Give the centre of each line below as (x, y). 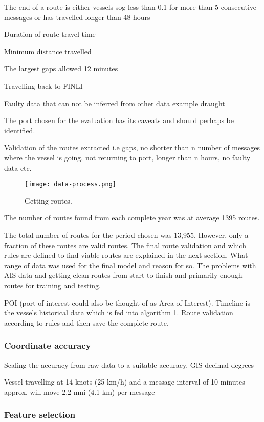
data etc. (18, 167)
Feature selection (40, 415)
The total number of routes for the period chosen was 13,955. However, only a (126, 235)
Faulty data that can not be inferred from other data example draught (115, 103)
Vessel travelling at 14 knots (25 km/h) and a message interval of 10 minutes (125, 382)
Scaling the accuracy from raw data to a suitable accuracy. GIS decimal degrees (129, 364)
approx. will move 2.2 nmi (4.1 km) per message (80, 391)
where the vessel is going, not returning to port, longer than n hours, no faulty (127, 157)
